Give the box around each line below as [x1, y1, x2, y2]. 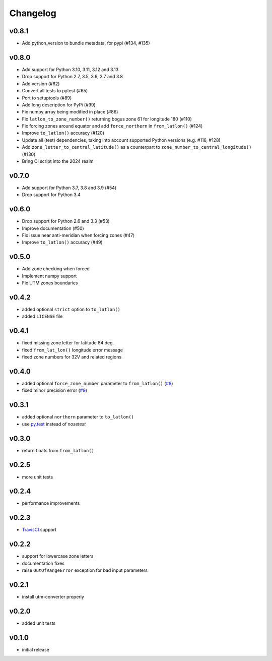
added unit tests [22, 620, 55, 626]
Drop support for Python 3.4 [22, 192, 81, 198]
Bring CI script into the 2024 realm [22, 158, 94, 164]
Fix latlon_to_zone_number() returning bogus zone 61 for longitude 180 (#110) [22, 116, 192, 122]
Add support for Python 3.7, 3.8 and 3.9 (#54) [22, 185, 117, 191]
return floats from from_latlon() [22, 447, 94, 453]
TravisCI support [22, 527, 57, 533]
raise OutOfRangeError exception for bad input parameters [22, 567, 148, 573]
